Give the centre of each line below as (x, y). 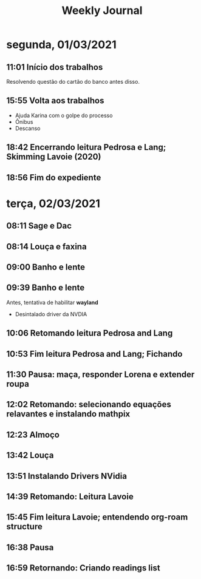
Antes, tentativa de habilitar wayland (52, 302)
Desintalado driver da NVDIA (51, 314)
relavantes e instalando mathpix (68, 414)
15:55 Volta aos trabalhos (55, 101)
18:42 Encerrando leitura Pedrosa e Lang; (86, 147)
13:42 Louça (30, 455)
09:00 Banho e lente (46, 267)
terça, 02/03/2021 (53, 203)
